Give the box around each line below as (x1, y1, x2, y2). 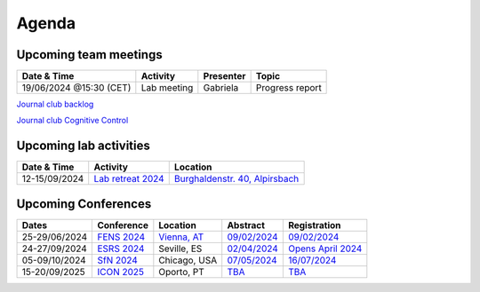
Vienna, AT (158, 231, 204, 243)
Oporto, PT (158, 265, 204, 278)
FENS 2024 (97, 231, 146, 243)
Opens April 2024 (287, 242, 363, 255)
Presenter (203, 70, 246, 83)
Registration (287, 218, 341, 231)
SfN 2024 (97, 254, 138, 266)
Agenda (16, 13, 76, 33)
